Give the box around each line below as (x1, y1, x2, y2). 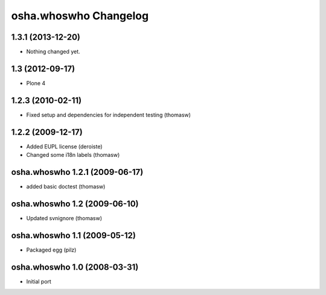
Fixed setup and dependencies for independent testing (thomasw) (26, 111, 191, 118)
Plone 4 (26, 79, 46, 87)
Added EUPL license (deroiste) (26, 142, 103, 150)
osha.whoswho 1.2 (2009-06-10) (11, 198, 139, 209)
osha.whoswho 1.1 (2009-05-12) (11, 230, 136, 241)
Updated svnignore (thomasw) (26, 214, 103, 221)
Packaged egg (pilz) (26, 246, 77, 253)
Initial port (26, 278, 51, 285)
